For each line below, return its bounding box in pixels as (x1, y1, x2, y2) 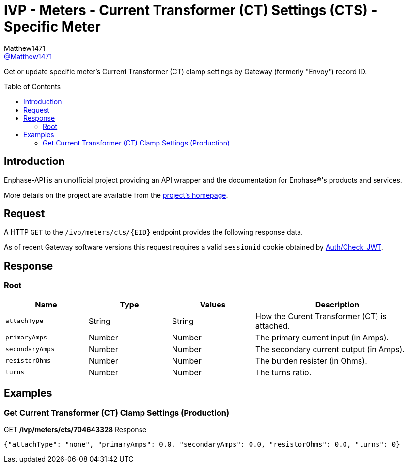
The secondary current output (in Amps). (255, 344, 405, 354)
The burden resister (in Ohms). (255, 355, 367, 366)
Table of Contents (4, 82, 61, 91)
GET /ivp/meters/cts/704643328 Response (4, 425, 147, 434)
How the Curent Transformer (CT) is (255, 311, 387, 321)
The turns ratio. (255, 367, 312, 377)
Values (200, 299, 226, 309)
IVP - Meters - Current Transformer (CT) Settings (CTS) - (4, 2, 377, 18)
